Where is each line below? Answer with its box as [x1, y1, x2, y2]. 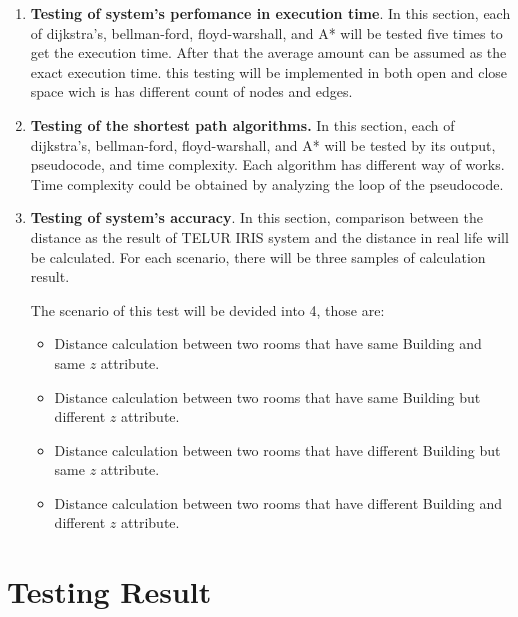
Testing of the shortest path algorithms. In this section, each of [30, 114, 455, 135]
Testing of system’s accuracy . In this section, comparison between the [30, 207, 483, 228]
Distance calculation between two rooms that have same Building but [54, 386, 481, 407]
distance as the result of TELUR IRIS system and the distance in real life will [30, 226, 509, 247]
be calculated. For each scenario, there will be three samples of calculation [30, 246, 486, 267]
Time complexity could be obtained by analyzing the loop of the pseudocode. [30, 173, 504, 194]
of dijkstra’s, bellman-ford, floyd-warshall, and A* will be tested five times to [30, 22, 503, 43]
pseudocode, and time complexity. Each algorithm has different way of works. [30, 154, 505, 175]
